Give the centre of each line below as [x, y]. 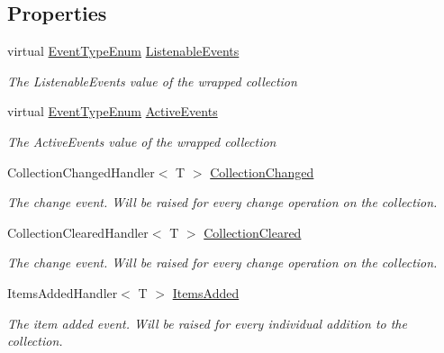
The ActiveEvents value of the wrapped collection [142, 141]
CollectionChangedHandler [81, 172]
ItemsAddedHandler [63, 292]
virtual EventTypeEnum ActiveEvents [113, 111]
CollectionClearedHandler [78, 232]
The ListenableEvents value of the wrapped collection [152, 81]
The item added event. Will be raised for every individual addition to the [207, 323]
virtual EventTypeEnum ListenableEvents [123, 51]
